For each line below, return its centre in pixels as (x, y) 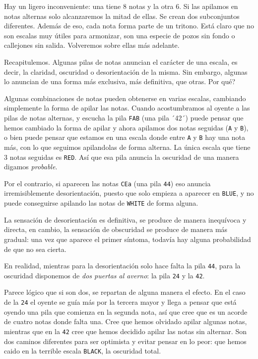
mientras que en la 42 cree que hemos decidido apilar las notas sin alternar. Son (125, 331)
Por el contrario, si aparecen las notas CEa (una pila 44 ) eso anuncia (107, 183)
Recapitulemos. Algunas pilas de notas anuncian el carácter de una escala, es (121, 61)
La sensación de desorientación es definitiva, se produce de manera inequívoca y (125, 219)
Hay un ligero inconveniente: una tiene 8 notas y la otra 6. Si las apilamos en (121, 6)
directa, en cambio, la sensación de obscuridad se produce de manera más (116, 229)
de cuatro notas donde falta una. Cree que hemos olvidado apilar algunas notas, (126, 321)
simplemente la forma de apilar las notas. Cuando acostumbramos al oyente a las (127, 108)
